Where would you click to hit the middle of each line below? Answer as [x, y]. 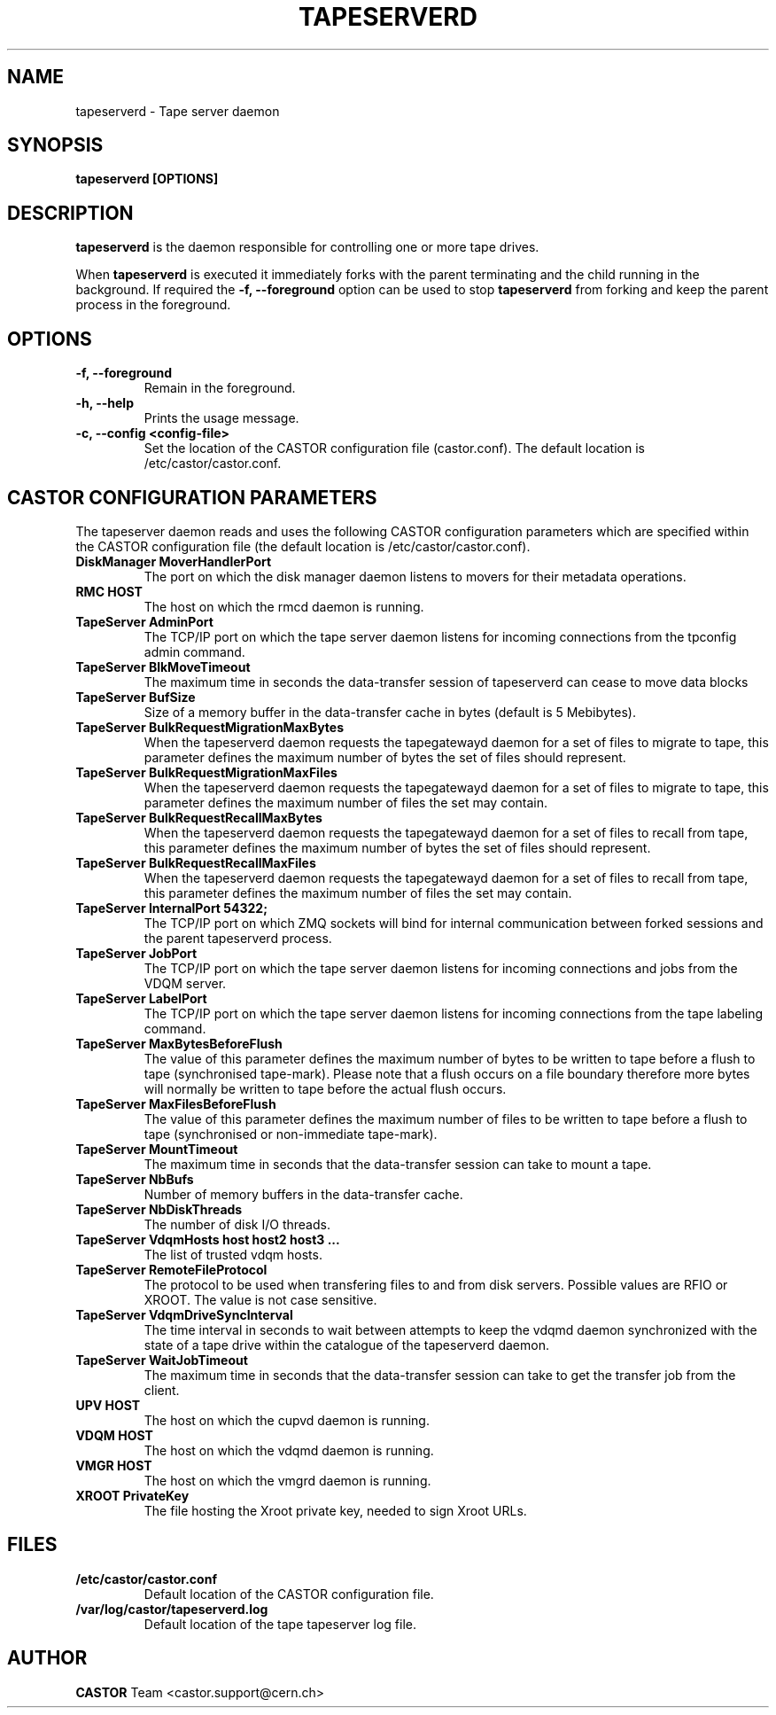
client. [162, 1390]
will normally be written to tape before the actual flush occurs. [325, 1088]
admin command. [194, 651]
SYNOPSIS [55, 145]
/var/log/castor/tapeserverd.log [172, 1609]
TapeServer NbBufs [135, 1179]
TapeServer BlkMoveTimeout [163, 667]
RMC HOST [109, 591]
